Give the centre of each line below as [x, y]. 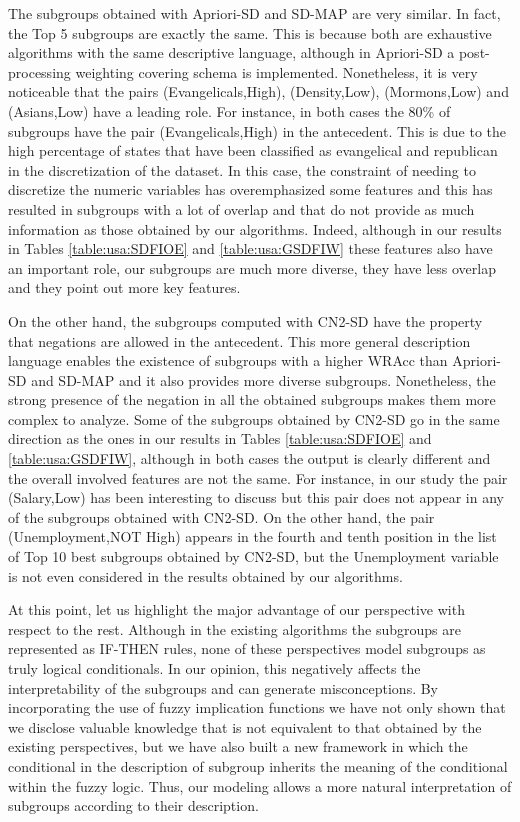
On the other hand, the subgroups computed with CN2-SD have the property [245, 320]
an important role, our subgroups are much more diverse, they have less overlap [252, 267]
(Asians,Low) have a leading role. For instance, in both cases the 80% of [229, 110]
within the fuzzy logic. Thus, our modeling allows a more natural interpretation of [260, 785]
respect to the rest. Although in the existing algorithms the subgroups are [234, 628]
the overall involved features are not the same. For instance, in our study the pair [258, 477]
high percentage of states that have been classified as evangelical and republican [253, 150]
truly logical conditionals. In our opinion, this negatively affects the [214, 668]
